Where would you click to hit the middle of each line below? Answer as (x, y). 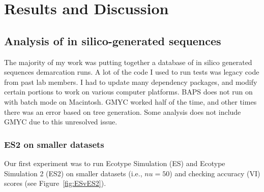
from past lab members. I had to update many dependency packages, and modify (131, 82)
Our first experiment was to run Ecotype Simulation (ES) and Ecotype (115, 163)
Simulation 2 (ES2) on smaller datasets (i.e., (73, 173)
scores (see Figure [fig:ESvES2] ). (55, 183)
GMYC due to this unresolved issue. (61, 122)
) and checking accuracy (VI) (215, 173)
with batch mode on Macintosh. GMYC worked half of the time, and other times (130, 101)
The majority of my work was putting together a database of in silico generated (128, 62)
